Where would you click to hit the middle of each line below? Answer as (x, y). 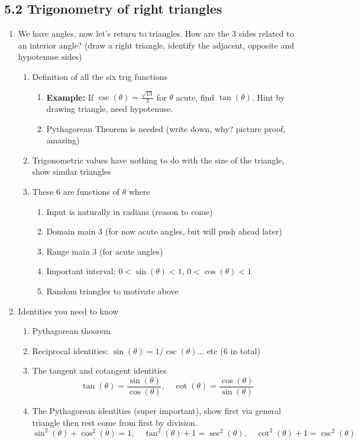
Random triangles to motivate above (112, 291)
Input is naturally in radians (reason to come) (130, 211)
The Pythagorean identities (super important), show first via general (157, 411)
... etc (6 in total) (229, 350)
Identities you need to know (68, 311)
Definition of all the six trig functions (100, 76)
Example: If (70, 97)
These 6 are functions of (76, 192)
